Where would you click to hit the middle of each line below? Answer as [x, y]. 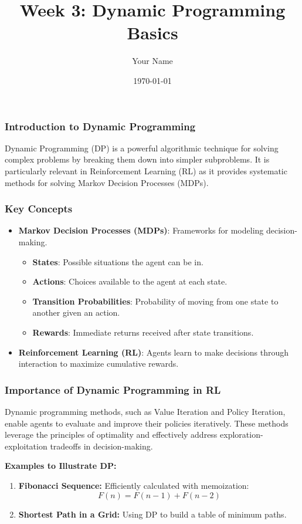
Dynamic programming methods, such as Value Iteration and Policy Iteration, [145, 411]
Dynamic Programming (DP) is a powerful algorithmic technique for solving [142, 148]
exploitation [26, 446]
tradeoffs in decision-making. [101, 446]
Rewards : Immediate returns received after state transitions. [143, 332]
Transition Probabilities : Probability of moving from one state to [155, 301]
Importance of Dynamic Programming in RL [113, 389]
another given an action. [76, 312]
